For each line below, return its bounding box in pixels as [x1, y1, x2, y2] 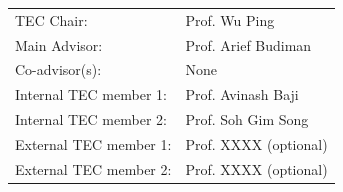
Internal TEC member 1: [15, 84, 167, 105]
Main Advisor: [15, 34, 103, 55]
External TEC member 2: [15, 158, 172, 179]
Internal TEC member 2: [15, 109, 167, 130]
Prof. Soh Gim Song [185, 109, 309, 130]
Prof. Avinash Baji [185, 84, 299, 105]
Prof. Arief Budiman [185, 34, 312, 55]
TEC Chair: [15, 9, 88, 30]
